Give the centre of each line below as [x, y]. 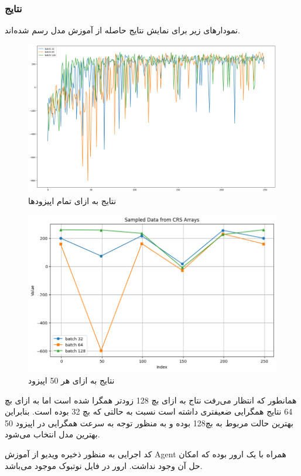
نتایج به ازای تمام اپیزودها [72, 200]
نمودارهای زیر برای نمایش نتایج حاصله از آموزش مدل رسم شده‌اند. [122, 30]
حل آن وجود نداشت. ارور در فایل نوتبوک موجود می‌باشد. [104, 465]
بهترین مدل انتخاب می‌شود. [52, 434]
